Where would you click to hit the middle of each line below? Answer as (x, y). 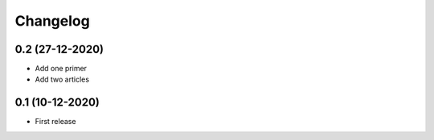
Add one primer (61, 69)
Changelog (52, 21)
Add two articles (62, 79)
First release (55, 122)
